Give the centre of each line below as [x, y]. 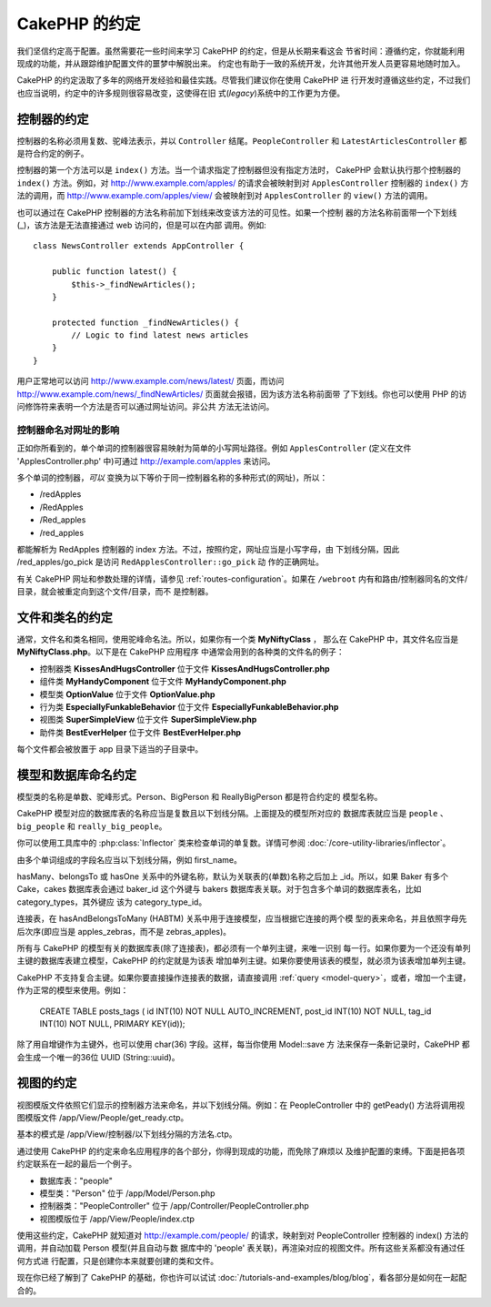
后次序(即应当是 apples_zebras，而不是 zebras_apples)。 [124, 931]
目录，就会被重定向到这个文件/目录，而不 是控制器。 [115, 592]
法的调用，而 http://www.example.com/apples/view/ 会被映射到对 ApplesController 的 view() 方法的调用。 [225, 196]
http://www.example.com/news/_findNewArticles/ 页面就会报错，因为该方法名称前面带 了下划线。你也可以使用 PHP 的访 [242, 394]
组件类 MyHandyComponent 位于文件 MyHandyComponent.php [163, 682]
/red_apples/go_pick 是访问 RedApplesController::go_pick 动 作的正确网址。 [170, 562]
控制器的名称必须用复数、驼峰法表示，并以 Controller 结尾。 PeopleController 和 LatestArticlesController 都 [242, 140]
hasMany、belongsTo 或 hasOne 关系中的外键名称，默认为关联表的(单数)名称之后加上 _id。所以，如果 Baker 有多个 [233, 876]
